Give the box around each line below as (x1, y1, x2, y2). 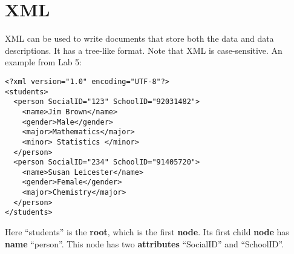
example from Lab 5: (5, 56, 82, 68)
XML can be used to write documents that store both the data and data (5, 32, 274, 45)
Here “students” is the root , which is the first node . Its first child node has (5, 226, 289, 238)
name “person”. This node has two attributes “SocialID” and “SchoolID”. (5, 237, 284, 250)
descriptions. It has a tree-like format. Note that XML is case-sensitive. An (5, 44, 283, 56)
